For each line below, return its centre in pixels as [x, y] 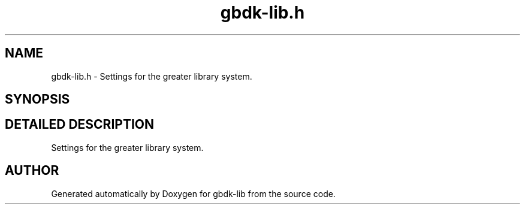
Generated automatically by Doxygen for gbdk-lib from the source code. [193, 193]
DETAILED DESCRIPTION [80, 125]
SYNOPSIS [37, 99]
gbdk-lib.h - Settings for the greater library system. [152, 76]
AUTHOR [32, 171]
